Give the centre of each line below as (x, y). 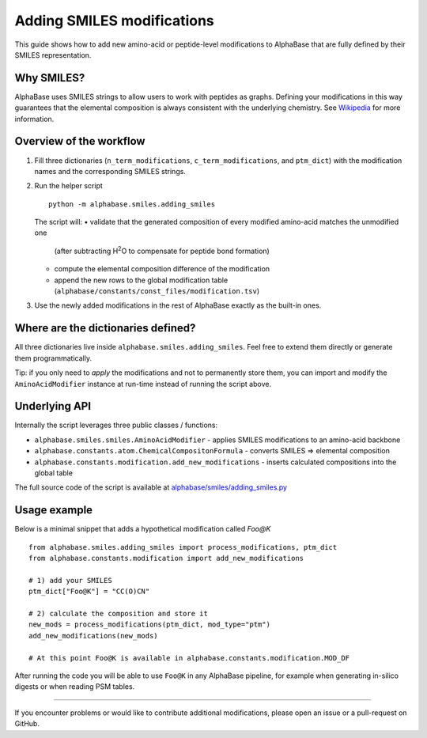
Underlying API (53, 406)
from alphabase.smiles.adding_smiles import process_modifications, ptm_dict (183, 547)
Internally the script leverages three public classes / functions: (116, 425)
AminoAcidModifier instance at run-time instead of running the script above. (143, 384)
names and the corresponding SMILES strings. (110, 171)
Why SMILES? (50, 78)
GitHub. (27, 724)
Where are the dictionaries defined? (105, 328)
